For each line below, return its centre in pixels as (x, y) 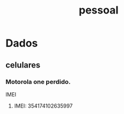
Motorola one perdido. (38, 82)
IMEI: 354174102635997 (43, 106)
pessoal (99, 10)
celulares (23, 65)
